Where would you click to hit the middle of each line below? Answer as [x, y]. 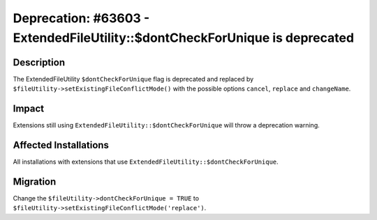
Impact [29, 109]
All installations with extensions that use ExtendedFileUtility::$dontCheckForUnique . [146, 162]
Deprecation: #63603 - [81, 18]
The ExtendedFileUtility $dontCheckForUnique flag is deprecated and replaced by [133, 79]
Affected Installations [61, 145]
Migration [35, 181]
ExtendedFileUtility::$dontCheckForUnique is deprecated [184, 38]
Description [39, 62]
